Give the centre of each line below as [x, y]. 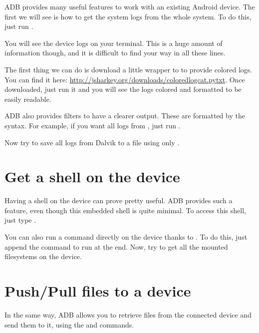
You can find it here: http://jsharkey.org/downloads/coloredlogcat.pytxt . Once [125, 79]
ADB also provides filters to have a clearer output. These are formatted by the [125, 116]
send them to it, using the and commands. [69, 324]
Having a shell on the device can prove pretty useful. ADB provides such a [119, 200]
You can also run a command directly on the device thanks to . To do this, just [126, 237]
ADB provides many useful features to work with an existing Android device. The [130, 6]
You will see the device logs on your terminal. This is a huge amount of [114, 43]
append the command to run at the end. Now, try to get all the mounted [116, 246]
